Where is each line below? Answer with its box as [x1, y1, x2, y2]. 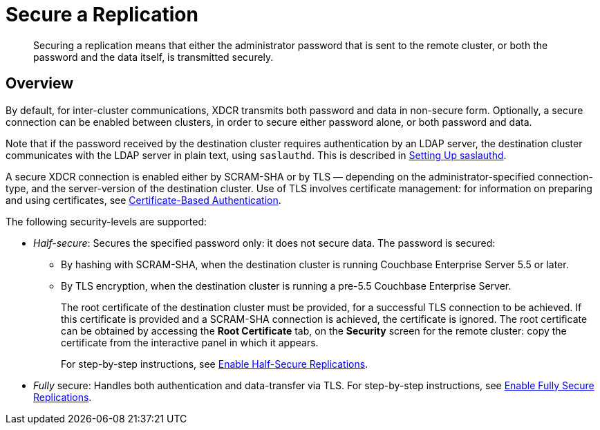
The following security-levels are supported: [6, 215, 207, 227]
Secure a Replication [6, 3, 198, 26]
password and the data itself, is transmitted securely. [33, 50, 274, 63]
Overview [6, 75, 74, 93]
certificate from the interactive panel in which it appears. [61, 336, 319, 348]
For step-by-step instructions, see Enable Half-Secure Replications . [61, 357, 368, 370]
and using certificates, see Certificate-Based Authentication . [6, 194, 281, 206]
